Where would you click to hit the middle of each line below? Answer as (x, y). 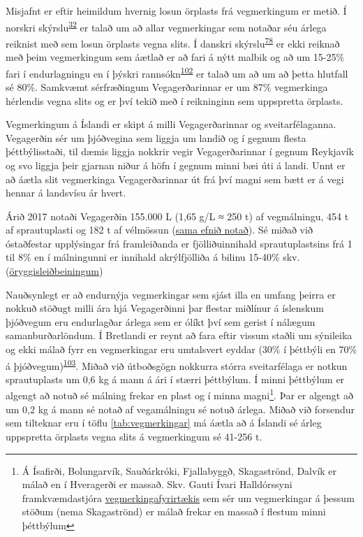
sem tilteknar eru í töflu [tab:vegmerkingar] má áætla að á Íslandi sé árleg (164, 423)
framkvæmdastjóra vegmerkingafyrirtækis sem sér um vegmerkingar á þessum (188, 497)
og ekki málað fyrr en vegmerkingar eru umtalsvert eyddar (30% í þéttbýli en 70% (181, 349)
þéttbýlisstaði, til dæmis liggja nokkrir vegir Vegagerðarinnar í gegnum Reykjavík (180, 151)
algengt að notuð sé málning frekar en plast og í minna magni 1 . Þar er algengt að (179, 394)
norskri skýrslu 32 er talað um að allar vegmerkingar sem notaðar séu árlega (166, 26)
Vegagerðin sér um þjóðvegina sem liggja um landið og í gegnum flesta (156, 137)
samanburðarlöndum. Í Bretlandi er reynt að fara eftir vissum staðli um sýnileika (179, 335)
